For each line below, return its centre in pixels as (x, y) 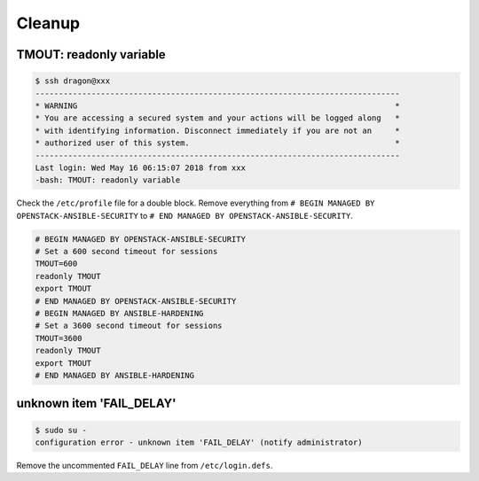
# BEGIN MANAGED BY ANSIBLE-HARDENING (119, 313)
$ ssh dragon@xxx (73, 81)
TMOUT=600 (56, 264)
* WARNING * (218, 105)
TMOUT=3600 (59, 338)
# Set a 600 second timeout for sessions (126, 252)
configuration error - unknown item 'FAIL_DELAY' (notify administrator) (199, 442)
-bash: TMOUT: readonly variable (108, 180)
